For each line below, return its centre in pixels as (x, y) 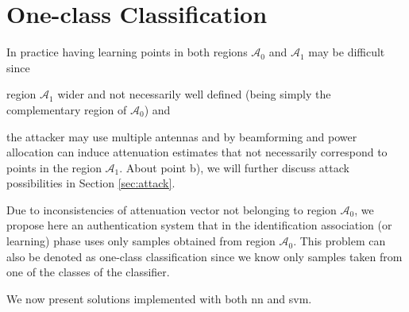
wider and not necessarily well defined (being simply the (194, 94)
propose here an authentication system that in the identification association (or (199, 225)
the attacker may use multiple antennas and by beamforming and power (182, 136)
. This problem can (340, 241)
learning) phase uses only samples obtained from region (141, 241)
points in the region (54, 167)
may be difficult (347, 52)
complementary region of (67, 109)
